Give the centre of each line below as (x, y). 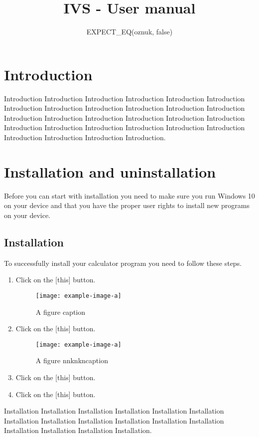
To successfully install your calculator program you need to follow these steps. (123, 263)
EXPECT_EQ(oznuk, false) (129, 32)
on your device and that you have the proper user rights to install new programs (127, 205)
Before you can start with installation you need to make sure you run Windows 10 (129, 195)
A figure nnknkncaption (72, 360)
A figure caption (61, 312)
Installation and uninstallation (110, 171)
